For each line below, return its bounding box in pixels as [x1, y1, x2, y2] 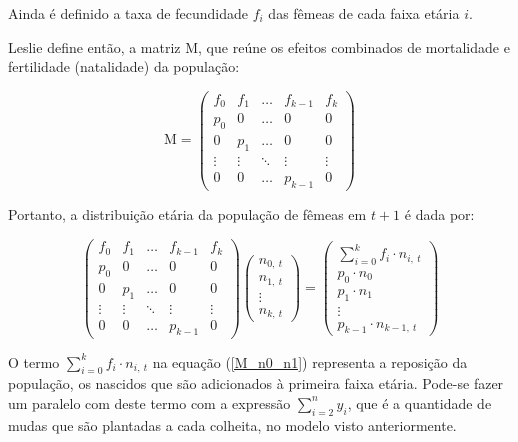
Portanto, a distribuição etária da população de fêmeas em [8, 203, 367, 224]
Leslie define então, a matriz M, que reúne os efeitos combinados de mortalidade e [8, 36, 510, 57]
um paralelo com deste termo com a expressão [8, 392, 291, 413]
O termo [8, 351, 60, 372]
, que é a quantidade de [347, 392, 492, 413]
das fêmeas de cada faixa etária [268, 3, 460, 23]
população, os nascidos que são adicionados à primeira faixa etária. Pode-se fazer [8, 373, 504, 394]
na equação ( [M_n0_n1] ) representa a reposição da [152, 351, 468, 372]
